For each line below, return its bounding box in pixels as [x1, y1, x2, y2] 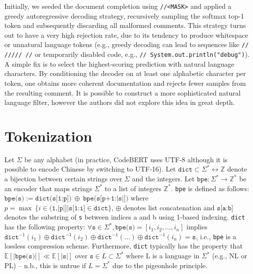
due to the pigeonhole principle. [112, 260, 208, 270]
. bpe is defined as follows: [171, 183, 250, 193]
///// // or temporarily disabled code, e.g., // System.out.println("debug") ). [4, 49, 250, 59]
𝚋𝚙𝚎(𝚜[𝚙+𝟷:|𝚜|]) [83, 195, 128, 202]
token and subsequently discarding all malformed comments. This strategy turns [4, 20, 246, 30]
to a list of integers [104, 183, 162, 193]
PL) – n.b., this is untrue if [4, 260, 86, 270]
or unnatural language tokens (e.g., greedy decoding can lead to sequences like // [4, 39, 249, 50]
